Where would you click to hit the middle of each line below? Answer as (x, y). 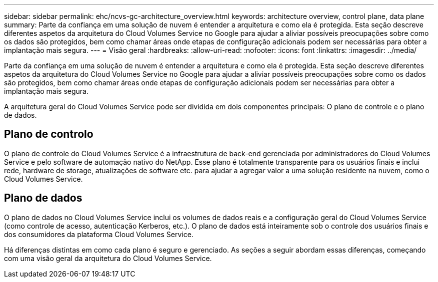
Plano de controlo (49, 134)
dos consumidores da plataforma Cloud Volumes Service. (99, 234)
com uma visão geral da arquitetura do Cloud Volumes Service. (108, 258)
